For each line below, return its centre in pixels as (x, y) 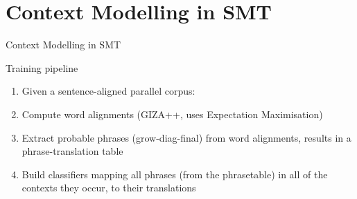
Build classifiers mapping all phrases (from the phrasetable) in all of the (175, 174)
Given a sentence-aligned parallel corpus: (108, 91)
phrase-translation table (72, 151)
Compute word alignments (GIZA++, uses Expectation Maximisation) (172, 114)
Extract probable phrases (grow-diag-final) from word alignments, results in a (186, 137)
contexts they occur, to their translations (109, 188)
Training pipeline (42, 67)
